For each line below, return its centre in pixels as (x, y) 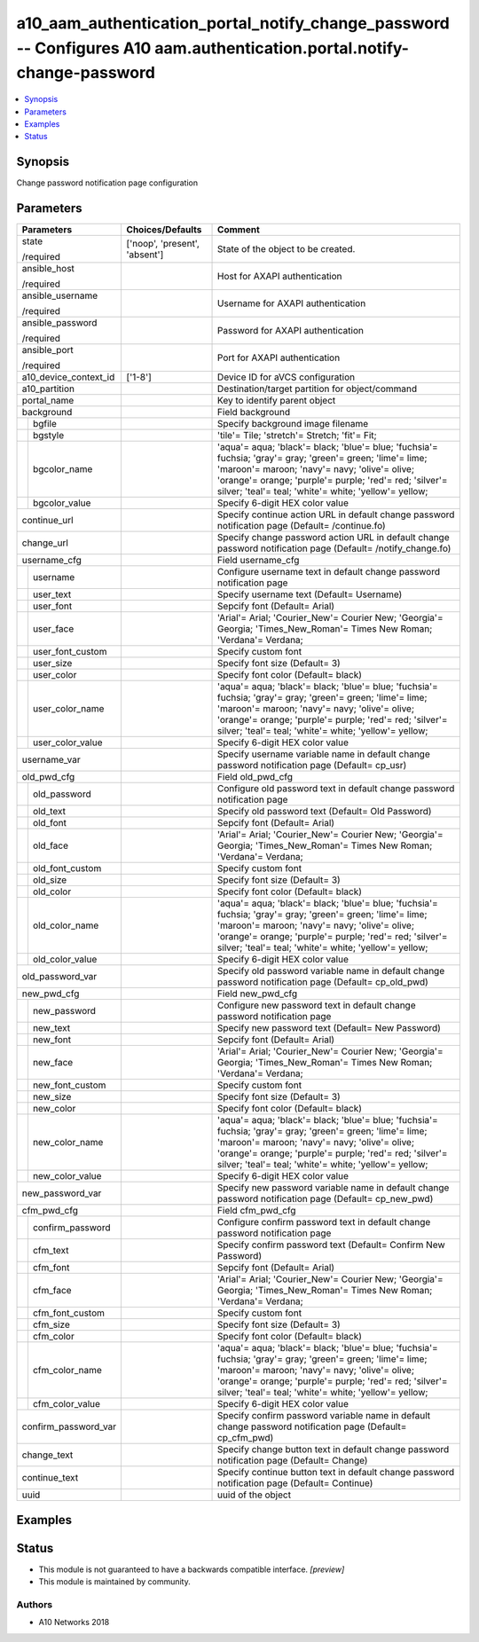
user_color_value (67, 742)
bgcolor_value (62, 503)
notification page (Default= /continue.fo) (302, 526)
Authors (35, 1604)
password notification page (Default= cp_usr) (312, 766)
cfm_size (51, 1324)
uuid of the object (255, 1495)
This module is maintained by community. (114, 1582)
